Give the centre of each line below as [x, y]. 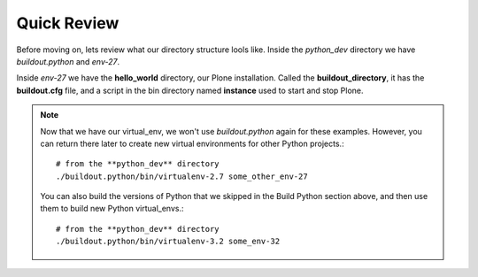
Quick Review [68, 23]
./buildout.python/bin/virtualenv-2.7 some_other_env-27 [182, 176]
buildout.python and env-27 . [68, 61]
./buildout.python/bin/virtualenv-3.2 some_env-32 [168, 242]
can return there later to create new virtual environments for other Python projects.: [192, 143]
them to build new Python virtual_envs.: [112, 209]
